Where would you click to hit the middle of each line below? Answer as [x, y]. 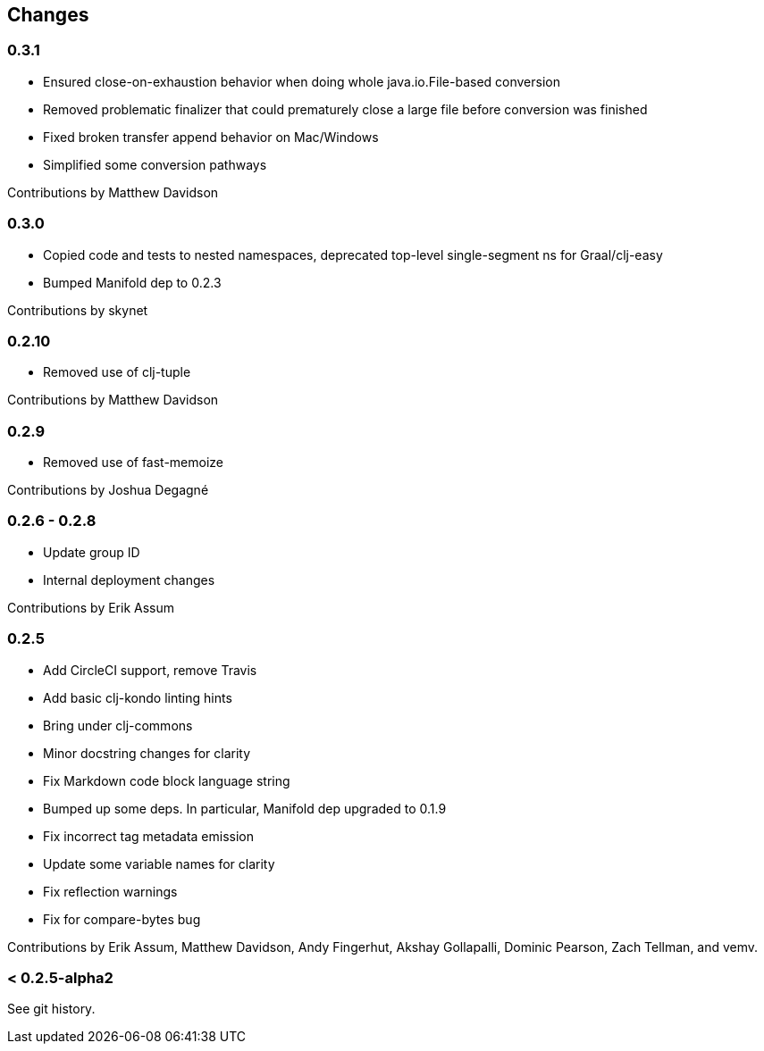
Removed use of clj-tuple [117, 372]
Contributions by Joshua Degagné [108, 490]
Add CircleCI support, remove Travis [150, 670]
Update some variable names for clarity [159, 863]
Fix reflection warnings [110, 891]
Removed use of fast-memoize [134, 463]
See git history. [51, 1009]
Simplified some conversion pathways [155, 164]
